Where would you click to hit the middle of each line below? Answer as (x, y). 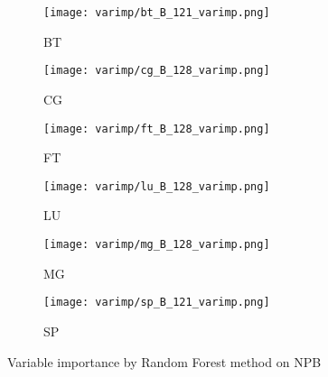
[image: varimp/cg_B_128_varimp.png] (157, 71)
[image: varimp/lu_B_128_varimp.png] (157, 186)
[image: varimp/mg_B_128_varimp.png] (157, 244)
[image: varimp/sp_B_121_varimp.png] (157, 303)
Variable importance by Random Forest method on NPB (164, 361)
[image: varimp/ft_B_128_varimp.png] (157, 129)
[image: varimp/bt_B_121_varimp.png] (157, 13)
